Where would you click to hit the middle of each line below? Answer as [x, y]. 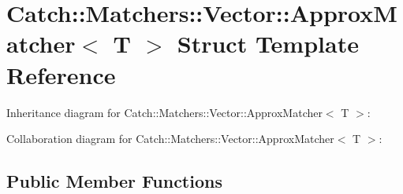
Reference [61, 74]
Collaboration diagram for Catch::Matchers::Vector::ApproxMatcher [170, 139]
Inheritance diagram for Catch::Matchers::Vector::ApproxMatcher [164, 112]
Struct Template [268, 44]
